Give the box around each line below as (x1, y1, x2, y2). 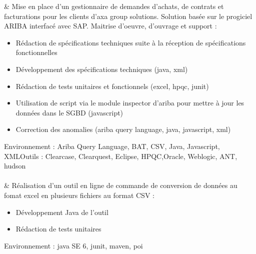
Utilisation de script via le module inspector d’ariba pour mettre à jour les (15, 97, 244, 108)
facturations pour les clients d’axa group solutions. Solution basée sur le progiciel (4, 10, 252, 21)
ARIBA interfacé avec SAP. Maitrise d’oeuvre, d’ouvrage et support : (4, 20, 217, 31)
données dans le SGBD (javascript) (15, 107, 123, 117)
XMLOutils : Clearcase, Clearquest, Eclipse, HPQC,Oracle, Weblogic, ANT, (4, 150, 237, 161)
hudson (4, 160, 26, 171)
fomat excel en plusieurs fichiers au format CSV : (4, 189, 154, 200)
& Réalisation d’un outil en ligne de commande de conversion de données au (4, 180, 237, 190)
